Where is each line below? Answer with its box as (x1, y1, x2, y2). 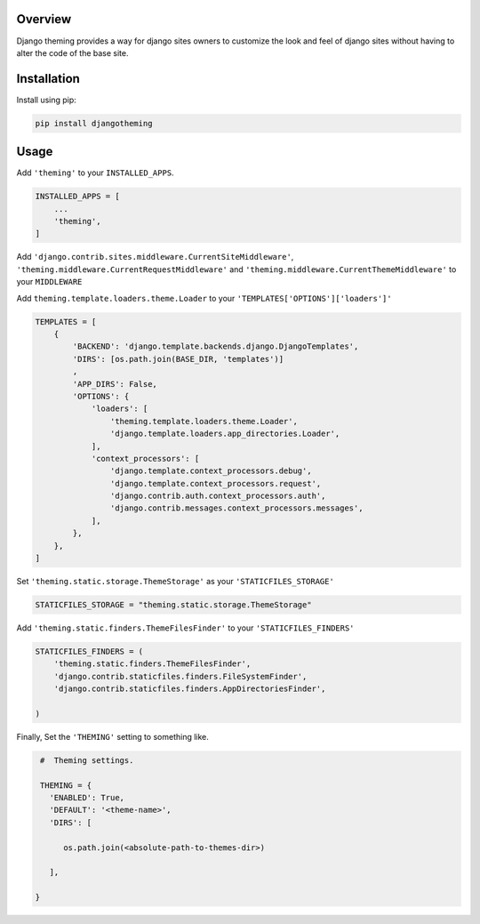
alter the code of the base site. (16, 47, 129, 58)
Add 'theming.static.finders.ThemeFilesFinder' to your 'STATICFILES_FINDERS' (16, 623, 355, 633)
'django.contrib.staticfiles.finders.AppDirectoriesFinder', (53, 684, 326, 694)
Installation (16, 71, 80, 86)
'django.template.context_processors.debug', (109, 466, 312, 476)
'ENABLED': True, (49, 792, 124, 803)
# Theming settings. (40, 755, 134, 765)
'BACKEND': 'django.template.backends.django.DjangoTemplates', (72, 341, 359, 351)
